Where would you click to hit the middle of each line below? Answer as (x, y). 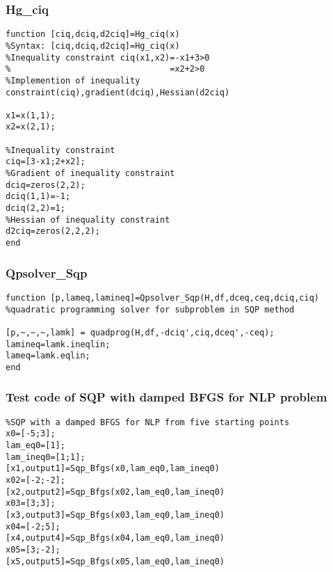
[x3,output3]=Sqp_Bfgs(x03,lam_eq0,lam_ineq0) (115, 515)
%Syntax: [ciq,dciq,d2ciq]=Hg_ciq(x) (93, 46)
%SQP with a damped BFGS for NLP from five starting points (148, 422)
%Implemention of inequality (73, 80)
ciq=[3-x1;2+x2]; (46, 162)
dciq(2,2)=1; (35, 208)
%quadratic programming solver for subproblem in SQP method (150, 309)
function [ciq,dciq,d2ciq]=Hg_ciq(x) (93, 34)
